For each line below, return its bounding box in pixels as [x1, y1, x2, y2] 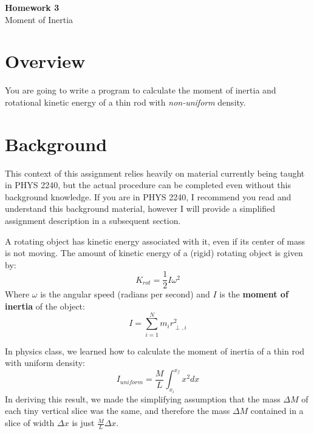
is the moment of [219, 288, 288, 300]
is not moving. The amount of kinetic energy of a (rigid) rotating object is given [5, 246, 303, 259]
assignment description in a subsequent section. [5, 214, 181, 226]
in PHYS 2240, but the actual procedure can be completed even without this [5, 178, 291, 191]
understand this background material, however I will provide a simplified [5, 202, 275, 215]
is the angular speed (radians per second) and [40, 288, 210, 300]
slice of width [5, 416, 55, 429]
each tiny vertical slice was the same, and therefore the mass [5, 404, 230, 417]
